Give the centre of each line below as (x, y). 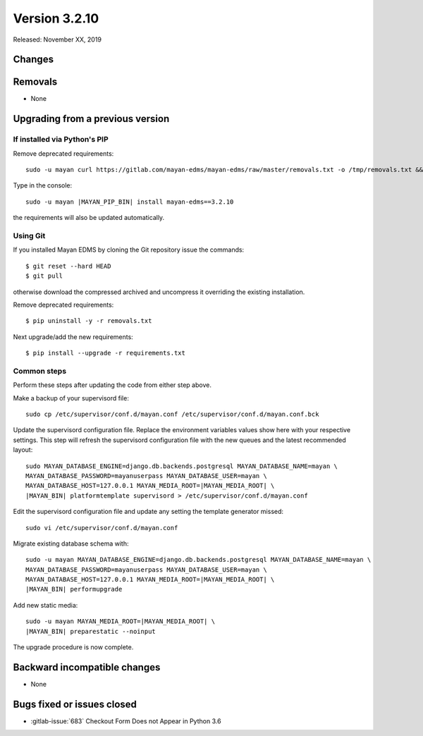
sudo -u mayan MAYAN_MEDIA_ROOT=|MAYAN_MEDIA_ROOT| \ (120, 621)
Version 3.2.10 (56, 18)
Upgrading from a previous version (91, 119)
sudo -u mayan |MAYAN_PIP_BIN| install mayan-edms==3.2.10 (130, 202)
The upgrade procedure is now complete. (73, 647)
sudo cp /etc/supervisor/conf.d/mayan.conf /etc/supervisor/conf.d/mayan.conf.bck (172, 414)
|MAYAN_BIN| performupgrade (74, 589)
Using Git (29, 235)
